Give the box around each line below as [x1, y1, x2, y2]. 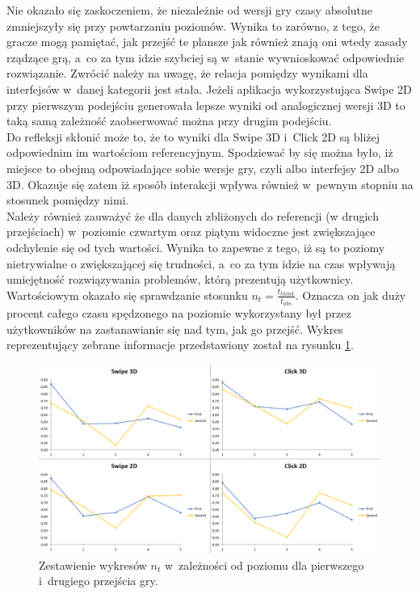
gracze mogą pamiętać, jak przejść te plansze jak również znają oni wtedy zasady [6, 33, 408, 50]
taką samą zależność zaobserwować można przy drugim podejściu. [6, 112, 332, 129]
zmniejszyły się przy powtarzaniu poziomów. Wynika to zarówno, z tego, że [6, 17, 380, 34]
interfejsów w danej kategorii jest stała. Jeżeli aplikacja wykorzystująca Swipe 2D [6, 80, 412, 97]
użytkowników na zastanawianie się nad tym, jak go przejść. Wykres [6, 320, 343, 337]
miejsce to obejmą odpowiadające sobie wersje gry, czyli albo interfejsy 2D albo [6, 159, 399, 176]
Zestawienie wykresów [39, 556, 147, 573]
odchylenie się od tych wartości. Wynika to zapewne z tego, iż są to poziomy [6, 238, 385, 255]
